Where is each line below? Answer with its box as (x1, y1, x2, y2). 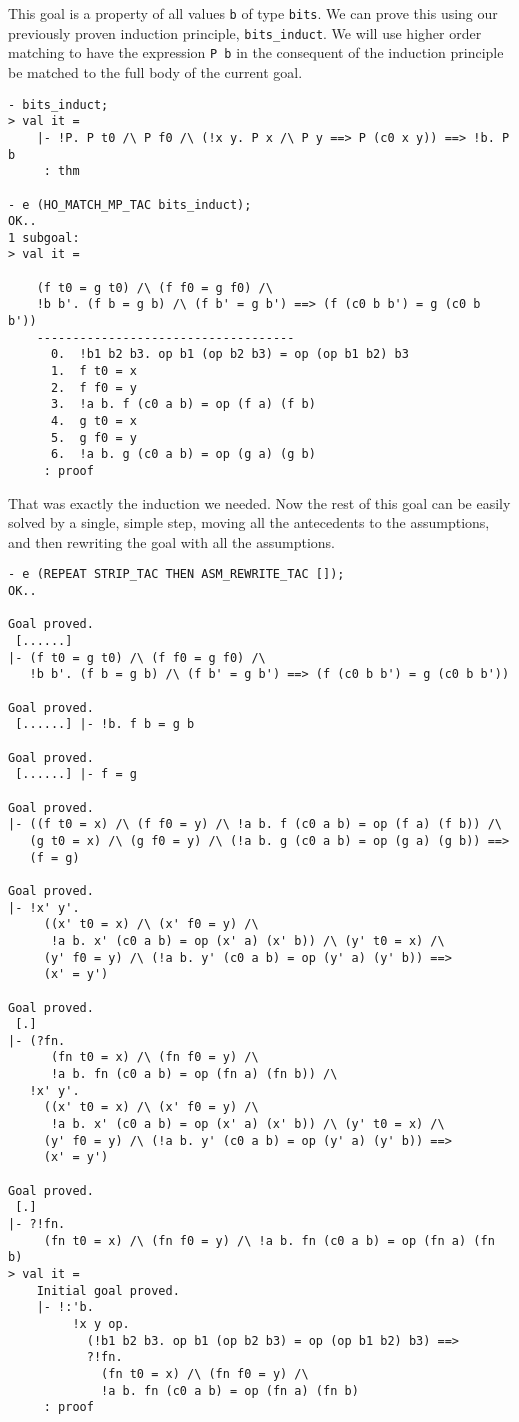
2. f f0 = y (50, 380, 137, 395)
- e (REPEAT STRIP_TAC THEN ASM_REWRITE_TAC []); (8, 567, 345, 582)
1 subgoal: (8, 230, 80, 245)
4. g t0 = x (50, 414, 137, 429)
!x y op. (72, 1316, 130, 1331)
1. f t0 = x (50, 364, 137, 379)
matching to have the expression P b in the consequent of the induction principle (8, 42, 504, 63)
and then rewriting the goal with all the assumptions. (8, 531, 335, 552)
